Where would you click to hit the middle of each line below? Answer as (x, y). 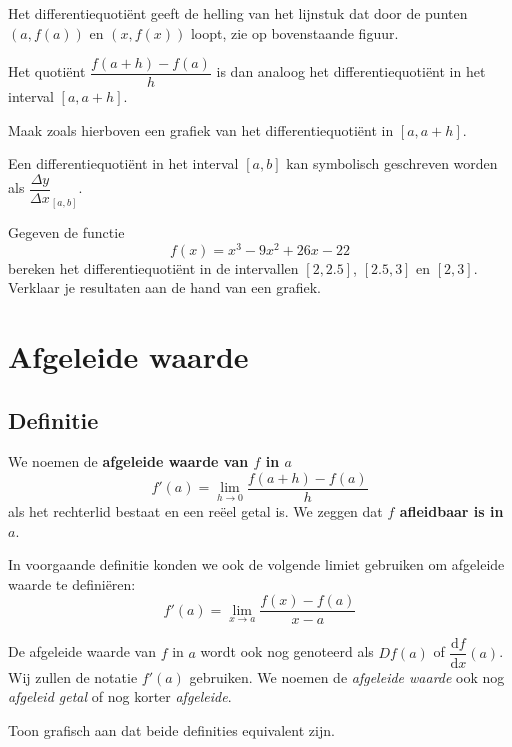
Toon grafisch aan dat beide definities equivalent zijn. (171, 729)
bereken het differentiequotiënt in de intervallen (153, 267)
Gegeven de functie (66, 231)
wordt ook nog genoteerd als (287, 651)
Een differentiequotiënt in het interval (123, 163)
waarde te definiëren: (72, 583)
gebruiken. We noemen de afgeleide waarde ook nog (347, 676)
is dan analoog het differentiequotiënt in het (351, 71)
